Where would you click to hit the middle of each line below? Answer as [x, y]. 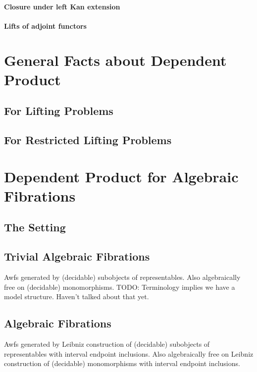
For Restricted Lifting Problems [88, 140]
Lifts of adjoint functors [45, 26]
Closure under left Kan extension [62, 6]
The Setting [35, 227]
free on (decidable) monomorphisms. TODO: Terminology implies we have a [120, 287]
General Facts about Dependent [115, 60]
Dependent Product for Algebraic [121, 176]
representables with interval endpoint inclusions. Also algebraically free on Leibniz [129, 353]
